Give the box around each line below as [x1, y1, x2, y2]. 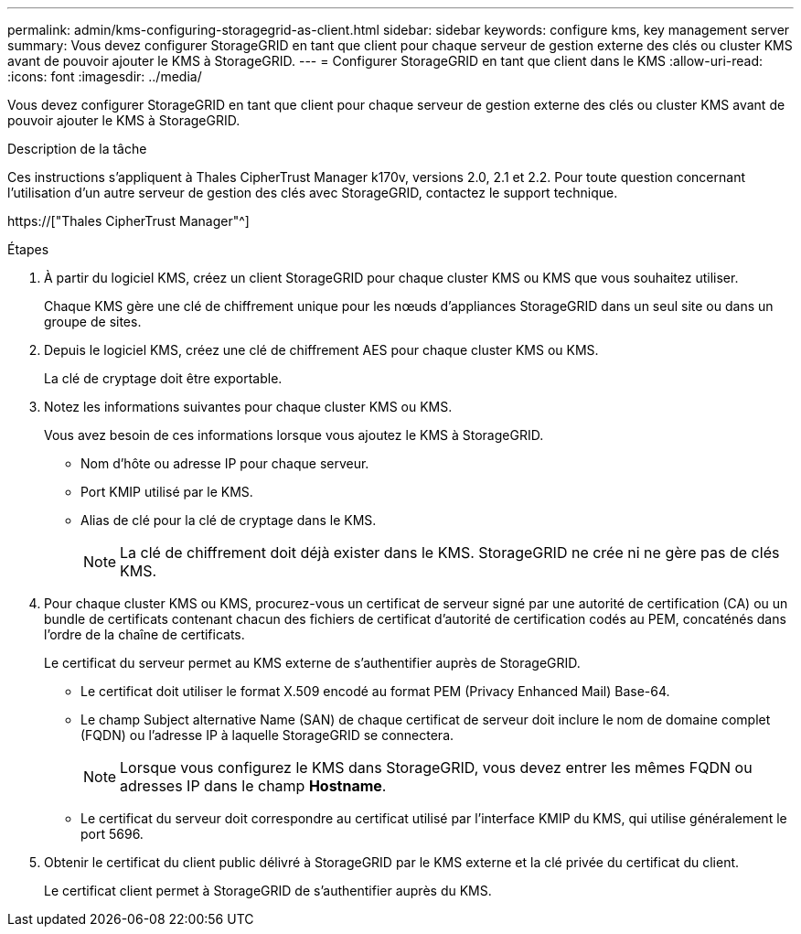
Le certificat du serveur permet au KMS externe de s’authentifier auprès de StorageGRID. [44, 655, 581, 671]
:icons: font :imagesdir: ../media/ [7, 69, 202, 84]
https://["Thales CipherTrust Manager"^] [7, 213, 250, 229]
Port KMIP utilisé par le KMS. [80, 484, 253, 499]
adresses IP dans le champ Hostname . [120, 777, 387, 795]
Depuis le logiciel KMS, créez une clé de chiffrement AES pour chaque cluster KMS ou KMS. [44, 342, 599, 358]
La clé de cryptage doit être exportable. [44, 370, 283, 386]
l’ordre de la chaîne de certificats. [44, 627, 245, 642]
